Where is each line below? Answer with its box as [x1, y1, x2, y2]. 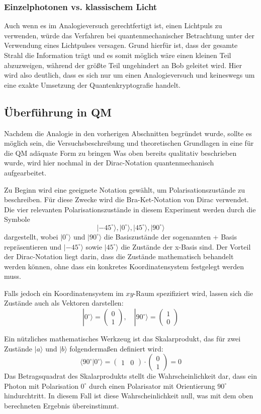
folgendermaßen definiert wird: [69, 343, 163, 353]
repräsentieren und [4, 241, 62, 252]
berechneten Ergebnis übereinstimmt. [4, 400, 119, 411]
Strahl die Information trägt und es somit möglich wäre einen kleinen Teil [4, 50, 231, 60]
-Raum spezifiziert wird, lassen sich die [133, 287, 253, 298]
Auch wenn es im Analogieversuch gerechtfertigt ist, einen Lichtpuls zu [4, 20, 222, 31]
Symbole [4, 214, 30, 224]
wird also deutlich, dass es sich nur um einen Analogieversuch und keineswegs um [4, 70, 255, 80]
